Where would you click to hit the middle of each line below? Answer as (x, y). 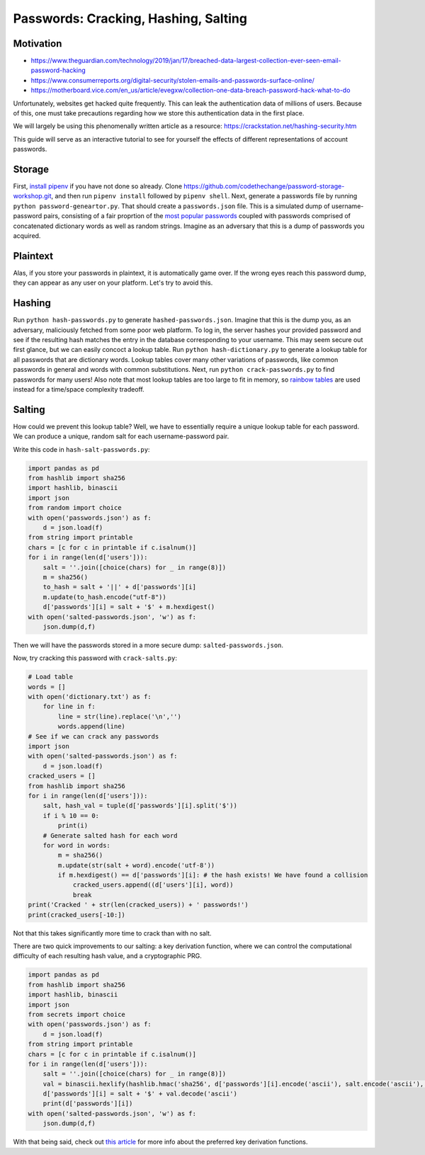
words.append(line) (91, 727)
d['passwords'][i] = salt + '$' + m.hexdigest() (129, 607)
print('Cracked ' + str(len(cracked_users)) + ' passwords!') (138, 905)
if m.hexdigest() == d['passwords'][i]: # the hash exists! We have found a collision (213, 875)
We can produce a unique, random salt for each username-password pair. (121, 436)
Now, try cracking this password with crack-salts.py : (95, 658)
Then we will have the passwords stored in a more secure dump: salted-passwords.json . (148, 645)
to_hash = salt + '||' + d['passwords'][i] (119, 587)
